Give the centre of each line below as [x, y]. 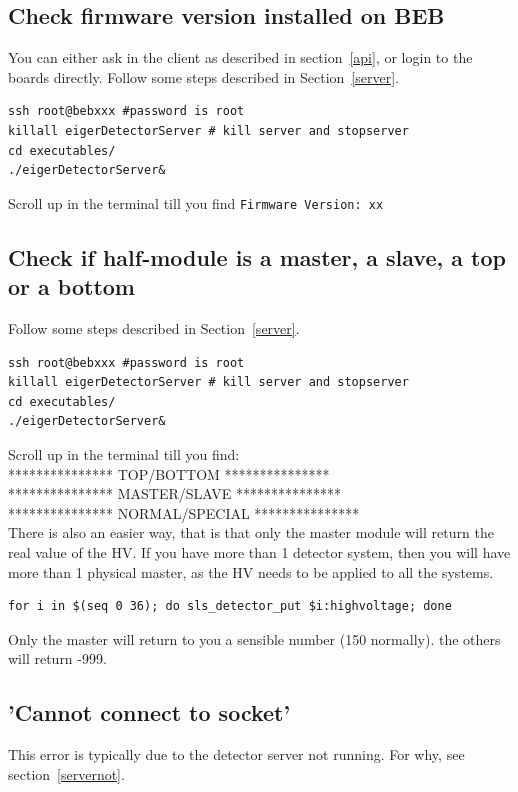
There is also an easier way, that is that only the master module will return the [251, 532]
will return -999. [57, 658]
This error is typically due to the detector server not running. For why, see [236, 754]
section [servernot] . [66, 773]
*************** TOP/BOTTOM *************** [169, 473]
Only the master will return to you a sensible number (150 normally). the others [254, 638]
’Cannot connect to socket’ [149, 712]
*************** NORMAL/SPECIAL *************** [184, 512]
